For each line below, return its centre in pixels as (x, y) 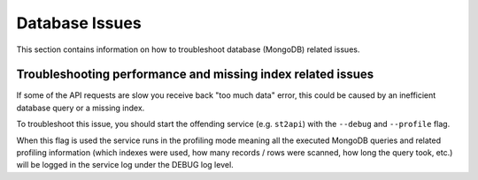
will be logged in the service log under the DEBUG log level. (125, 165)
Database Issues (79, 23)
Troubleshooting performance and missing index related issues (195, 75)
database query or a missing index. (81, 108)
